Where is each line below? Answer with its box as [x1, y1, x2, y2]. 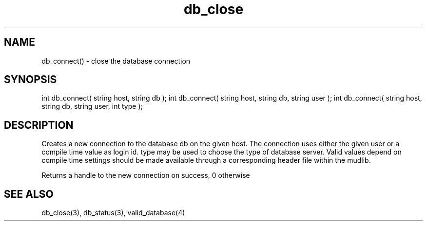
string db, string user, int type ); [41, 102, 143, 111]
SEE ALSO [4, 188, 54, 200]
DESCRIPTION [4, 119, 74, 131]
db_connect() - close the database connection [41, 56, 191, 65]
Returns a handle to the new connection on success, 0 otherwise [41, 171, 250, 180]
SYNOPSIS [4, 73, 57, 86]
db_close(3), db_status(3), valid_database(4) [41, 208, 185, 217]
